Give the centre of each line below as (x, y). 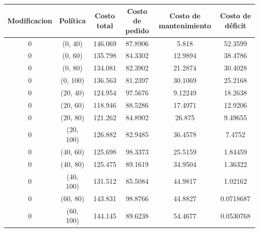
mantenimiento (185, 25)
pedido (137, 30)
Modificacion (30, 21)
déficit (236, 25)
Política (72, 21)
